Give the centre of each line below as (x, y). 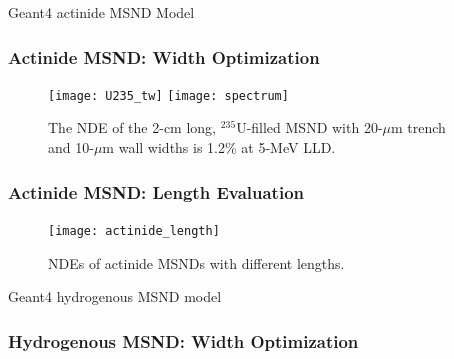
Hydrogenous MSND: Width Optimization (183, 340)
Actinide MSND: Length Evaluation (156, 191)
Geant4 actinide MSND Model (101, 12)
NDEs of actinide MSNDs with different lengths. (196, 262)
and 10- (71, 147)
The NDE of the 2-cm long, (132, 127)
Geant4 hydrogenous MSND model (115, 296)
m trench (418, 127)
